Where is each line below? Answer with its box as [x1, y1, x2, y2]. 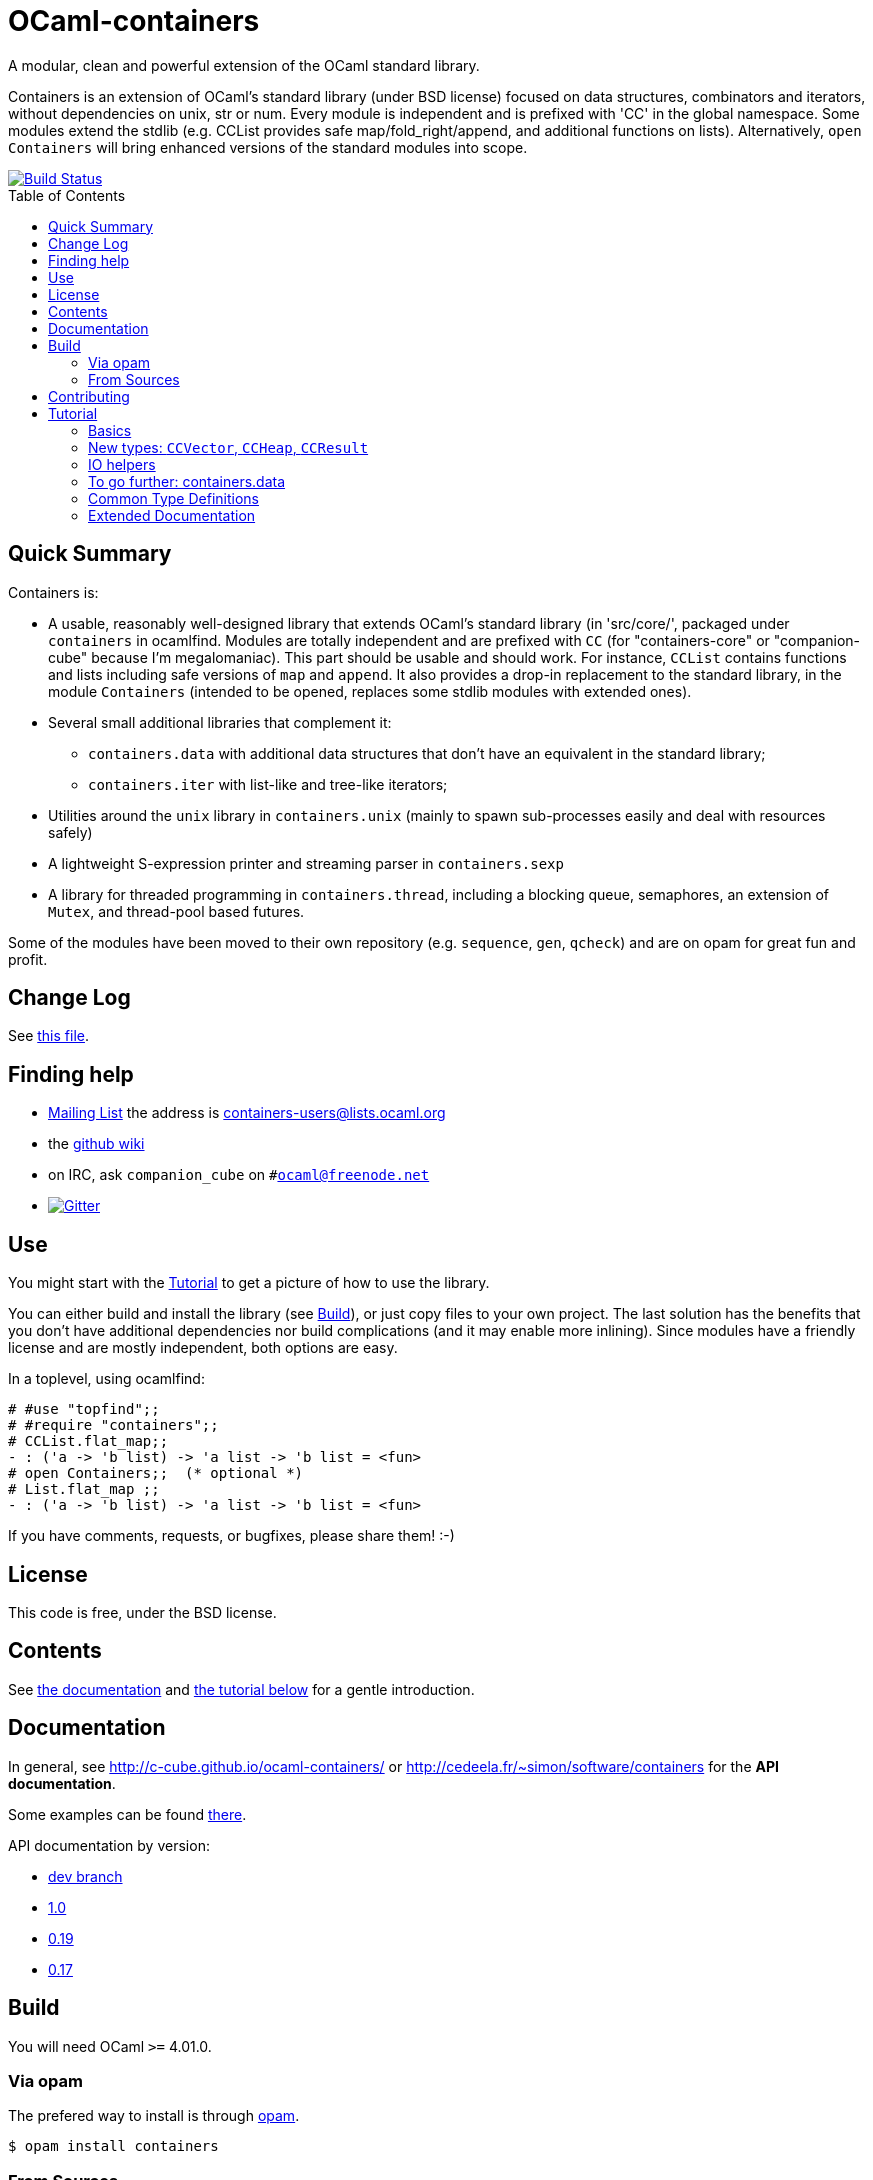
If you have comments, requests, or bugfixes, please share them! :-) [8, 1527, 455, 1545]
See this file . [8, 1027, 89, 1045]
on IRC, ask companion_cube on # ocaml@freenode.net [48, 1166, 430, 1184]
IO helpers [88, 455, 156, 473]
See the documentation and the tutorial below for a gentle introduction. [8, 1680, 475, 1698]
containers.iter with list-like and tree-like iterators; [88, 775, 448, 793]
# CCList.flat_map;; [8, 1433, 169, 1450]
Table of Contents [8, 186, 126, 204]
